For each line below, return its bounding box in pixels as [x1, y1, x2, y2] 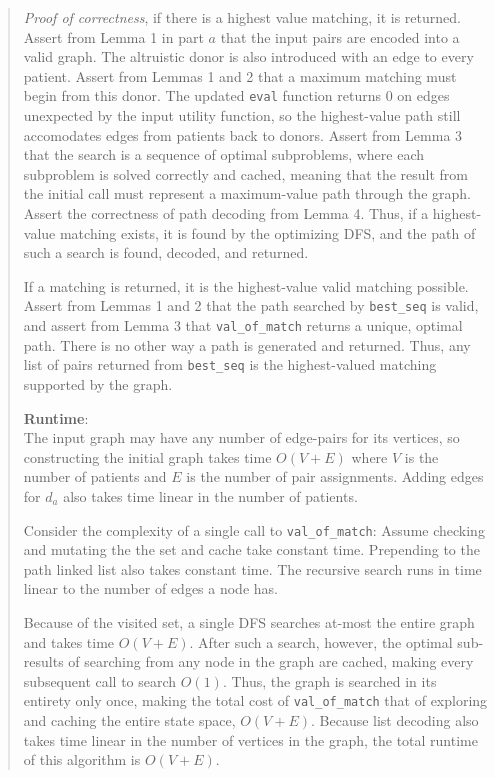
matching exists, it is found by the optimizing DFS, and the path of [59, 222, 476, 243]
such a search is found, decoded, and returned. [23, 242, 309, 263]
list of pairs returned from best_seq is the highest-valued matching [23, 354, 437, 375]
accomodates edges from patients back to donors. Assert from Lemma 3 [23, 124, 463, 145]
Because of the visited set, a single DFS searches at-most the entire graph [23, 611, 475, 632]
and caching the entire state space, [23, 709, 236, 730]
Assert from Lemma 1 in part [23, 26, 204, 47]
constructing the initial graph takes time [23, 446, 272, 467]
